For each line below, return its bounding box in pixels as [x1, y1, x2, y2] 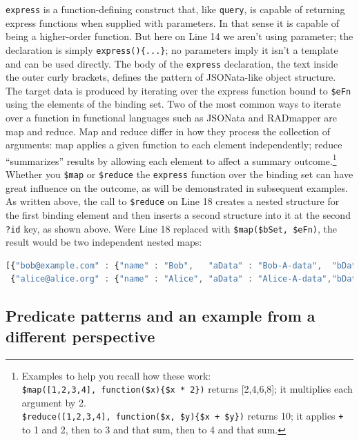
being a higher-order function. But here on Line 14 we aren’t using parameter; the [6, 29, 353, 43]
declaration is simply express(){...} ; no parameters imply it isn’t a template [6, 42, 338, 57]
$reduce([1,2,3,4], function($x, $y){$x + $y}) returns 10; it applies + [21, 409, 344, 423]
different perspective [6, 325, 155, 346]
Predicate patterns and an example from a [6, 305, 316, 326]
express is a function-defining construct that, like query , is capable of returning [6, 2, 345, 16]
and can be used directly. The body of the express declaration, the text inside [6, 56, 338, 70]
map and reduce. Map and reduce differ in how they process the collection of [6, 124, 331, 138]
